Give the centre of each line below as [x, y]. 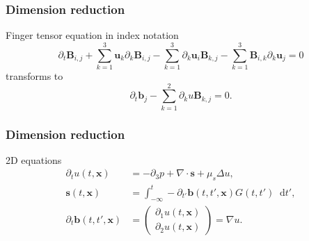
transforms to [34, 75]
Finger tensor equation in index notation [92, 35]
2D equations [34, 159]
